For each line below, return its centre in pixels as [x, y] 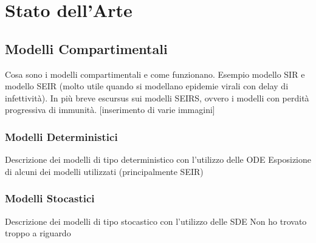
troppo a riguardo [38, 233]
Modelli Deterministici [61, 136]
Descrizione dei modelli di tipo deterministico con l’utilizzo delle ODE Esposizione [158, 159]
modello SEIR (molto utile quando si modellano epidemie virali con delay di [147, 86]
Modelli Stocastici [50, 198]
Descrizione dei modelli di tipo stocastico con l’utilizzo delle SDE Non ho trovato [156, 221]
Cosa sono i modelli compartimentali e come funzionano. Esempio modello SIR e [155, 74]
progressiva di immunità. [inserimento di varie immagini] [110, 110]
